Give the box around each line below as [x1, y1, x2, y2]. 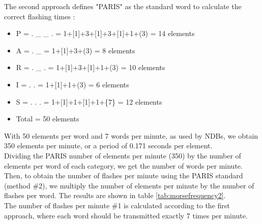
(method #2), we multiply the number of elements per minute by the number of [4, 180, 254, 190]
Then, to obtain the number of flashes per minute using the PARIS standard [4, 170, 243, 181]
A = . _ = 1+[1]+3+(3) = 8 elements [16, 45, 135, 55]
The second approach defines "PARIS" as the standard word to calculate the [4, 1, 242, 11]
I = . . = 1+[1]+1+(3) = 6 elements [16, 79, 129, 89]
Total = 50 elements [16, 113, 79, 124]
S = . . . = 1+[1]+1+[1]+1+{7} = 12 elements [16, 96, 162, 107]
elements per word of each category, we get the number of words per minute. [4, 160, 243, 171]
